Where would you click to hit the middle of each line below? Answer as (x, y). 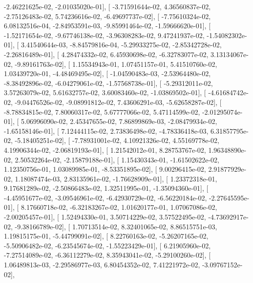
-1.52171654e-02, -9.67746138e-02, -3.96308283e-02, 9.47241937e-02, (104, 35)
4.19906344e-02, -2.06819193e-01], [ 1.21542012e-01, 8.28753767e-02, (105, 150)
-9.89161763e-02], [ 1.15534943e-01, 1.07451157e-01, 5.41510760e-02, (116, 64)
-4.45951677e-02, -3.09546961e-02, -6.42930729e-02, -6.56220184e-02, (105, 197)
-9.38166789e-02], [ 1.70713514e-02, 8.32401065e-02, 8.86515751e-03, (116, 226)
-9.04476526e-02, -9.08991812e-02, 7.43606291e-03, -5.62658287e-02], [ (118, 102)
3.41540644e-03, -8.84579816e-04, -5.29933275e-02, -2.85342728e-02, (121, 45)
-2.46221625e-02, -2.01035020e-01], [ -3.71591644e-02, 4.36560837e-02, (107, 6)
